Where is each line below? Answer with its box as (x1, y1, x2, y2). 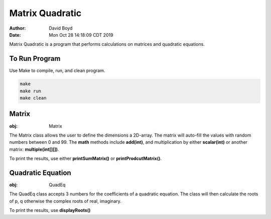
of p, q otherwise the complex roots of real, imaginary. (9, 198, 121, 204)
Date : (9, 32, 21, 38)
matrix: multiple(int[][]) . (9, 146, 59, 152)
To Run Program (9, 54, 61, 63)
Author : (9, 25, 26, 31)
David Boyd (49, 25, 73, 31)
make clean (20, 95, 47, 100)
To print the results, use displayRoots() (9, 207, 91, 213)
